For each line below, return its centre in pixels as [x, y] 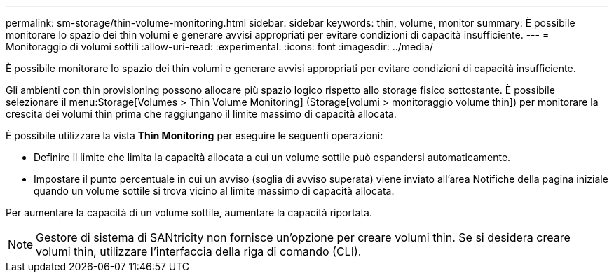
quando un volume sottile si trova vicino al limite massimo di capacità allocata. [214, 191]
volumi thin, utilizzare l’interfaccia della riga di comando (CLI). [199, 251]
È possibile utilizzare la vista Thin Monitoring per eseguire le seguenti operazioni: [195, 135]
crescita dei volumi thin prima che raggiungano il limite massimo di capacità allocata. [201, 114]
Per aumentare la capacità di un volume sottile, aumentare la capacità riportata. [189, 213]
